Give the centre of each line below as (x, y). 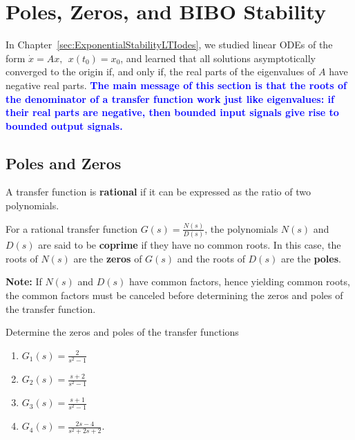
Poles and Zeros (64, 163)
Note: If (24, 281)
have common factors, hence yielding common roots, (239, 281)
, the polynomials (241, 228)
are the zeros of (108, 258)
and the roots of (211, 258)
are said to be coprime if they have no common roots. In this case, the (190, 245)
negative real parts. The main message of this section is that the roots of (176, 85)
